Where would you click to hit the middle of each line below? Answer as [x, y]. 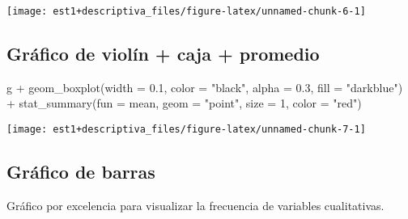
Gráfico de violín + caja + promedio [163, 54]
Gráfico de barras [81, 172]
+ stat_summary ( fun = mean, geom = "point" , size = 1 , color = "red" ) [184, 103]
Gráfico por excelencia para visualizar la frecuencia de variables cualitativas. [195, 205]
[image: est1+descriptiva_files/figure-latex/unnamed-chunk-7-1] [186, 130]
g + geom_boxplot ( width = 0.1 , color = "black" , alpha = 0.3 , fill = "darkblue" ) [205, 87]
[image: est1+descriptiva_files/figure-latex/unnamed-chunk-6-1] [186, 11]
